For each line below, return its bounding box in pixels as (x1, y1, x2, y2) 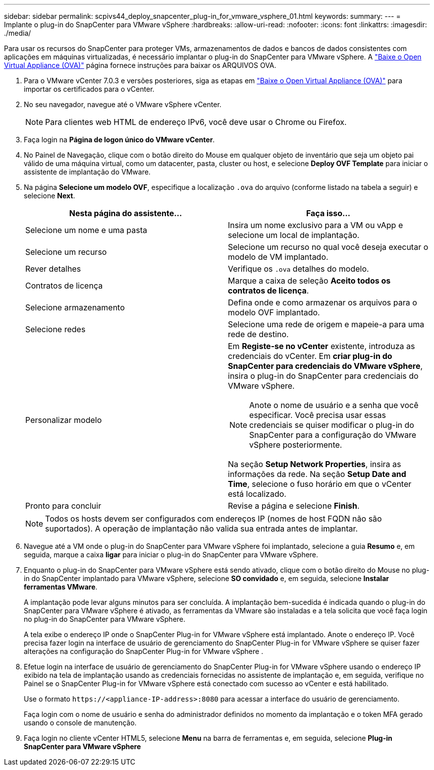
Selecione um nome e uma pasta (25, 225, 148, 235)
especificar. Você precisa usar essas (249, 410, 386, 420)
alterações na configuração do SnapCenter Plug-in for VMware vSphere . (24, 647, 264, 655)
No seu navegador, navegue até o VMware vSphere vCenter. (24, 100, 221, 109)
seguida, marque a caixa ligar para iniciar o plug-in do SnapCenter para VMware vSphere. (24, 550, 319, 559)
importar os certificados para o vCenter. (24, 85, 155, 93)
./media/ (4, 29, 31, 37)
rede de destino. (228, 329, 289, 339)
